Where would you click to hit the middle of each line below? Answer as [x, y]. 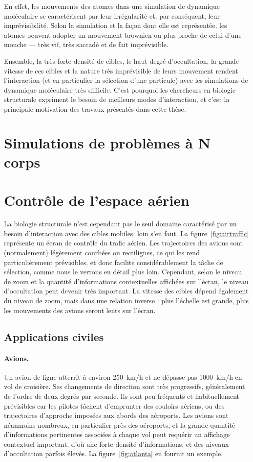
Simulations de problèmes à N [107, 142]
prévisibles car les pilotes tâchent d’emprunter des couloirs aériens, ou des [114, 405]
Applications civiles [54, 336]
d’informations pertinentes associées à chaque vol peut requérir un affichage [117, 434]
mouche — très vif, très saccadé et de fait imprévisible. [86, 44]
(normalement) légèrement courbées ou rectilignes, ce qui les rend [102, 252]
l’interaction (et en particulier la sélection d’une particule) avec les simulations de [126, 80]
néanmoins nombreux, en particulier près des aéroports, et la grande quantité [120, 425]
